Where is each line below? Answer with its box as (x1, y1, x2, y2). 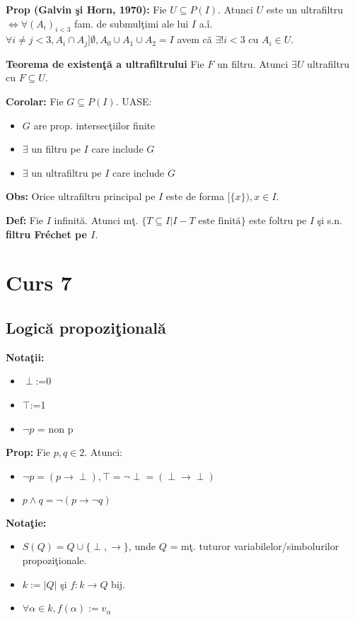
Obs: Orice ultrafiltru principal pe (6, 189, 156, 204)
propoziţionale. (22, 552, 87, 567)
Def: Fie (6, 213, 44, 227)
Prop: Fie (6, 445, 51, 460)
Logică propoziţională (6, 316, 166, 338)
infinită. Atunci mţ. (54, 213, 139, 227)
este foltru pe (249, 213, 307, 227)
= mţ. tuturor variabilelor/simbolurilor (170, 539, 339, 554)
